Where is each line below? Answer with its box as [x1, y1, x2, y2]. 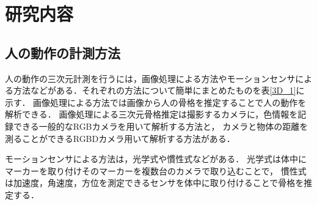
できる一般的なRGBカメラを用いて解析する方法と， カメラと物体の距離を [13, 119, 308, 132]
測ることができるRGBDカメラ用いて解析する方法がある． [5, 132, 235, 144]
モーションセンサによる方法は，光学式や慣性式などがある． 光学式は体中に [5, 152, 307, 165]
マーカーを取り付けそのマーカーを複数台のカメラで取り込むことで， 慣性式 [5, 164, 307, 177]
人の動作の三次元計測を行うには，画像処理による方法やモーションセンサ [5, 72, 296, 84]
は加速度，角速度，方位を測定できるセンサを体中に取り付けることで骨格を [5, 176, 304, 189]
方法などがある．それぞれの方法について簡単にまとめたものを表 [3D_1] [13, 84, 296, 97]
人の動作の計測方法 [5, 43, 120, 62]
